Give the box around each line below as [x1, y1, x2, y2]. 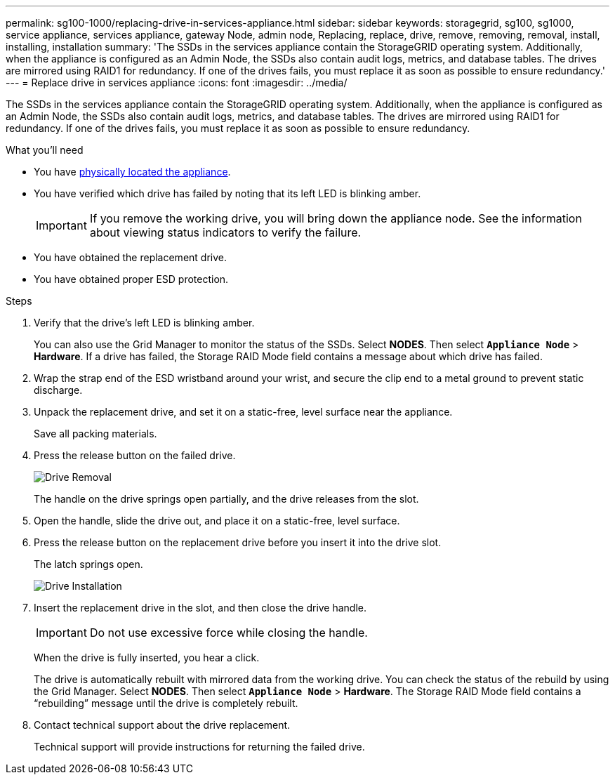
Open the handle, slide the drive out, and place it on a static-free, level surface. [34, 515, 400, 527]
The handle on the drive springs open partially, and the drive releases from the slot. [34, 493, 419, 505]
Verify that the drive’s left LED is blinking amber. [34, 317, 255, 329]
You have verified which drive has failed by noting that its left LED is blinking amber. [34, 187, 421, 199]
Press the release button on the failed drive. [34, 449, 236, 461]
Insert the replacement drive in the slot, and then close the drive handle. [34, 602, 367, 614]
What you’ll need [6, 144, 84, 156]
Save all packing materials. [34, 428, 157, 439]
